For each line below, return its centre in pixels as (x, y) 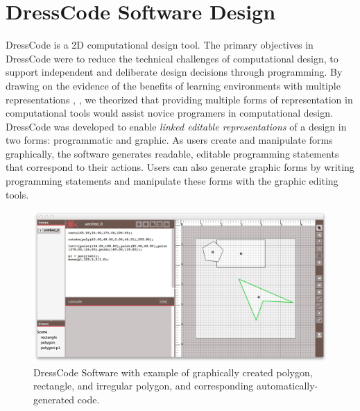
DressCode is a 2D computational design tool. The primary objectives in (160, 45)
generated (54, 399)
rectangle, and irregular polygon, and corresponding (144, 386)
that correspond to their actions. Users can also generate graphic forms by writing (180, 167)
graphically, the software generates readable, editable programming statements (172, 153)
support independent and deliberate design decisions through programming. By (174, 72)
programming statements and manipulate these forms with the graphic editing (172, 181)
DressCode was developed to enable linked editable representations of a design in (176, 126)
